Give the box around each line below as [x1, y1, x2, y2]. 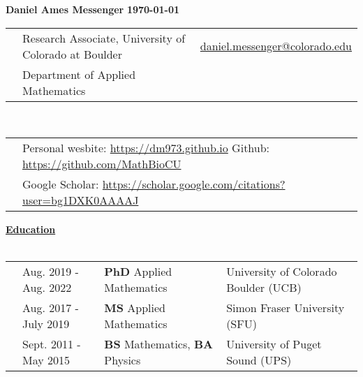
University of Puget [226, 336, 322, 353]
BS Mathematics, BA [104, 336, 214, 353]
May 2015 [22, 352, 71, 369]
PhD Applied [104, 263, 172, 280]
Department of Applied [22, 66, 136, 82]
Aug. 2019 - [22, 263, 79, 280]
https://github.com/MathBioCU [22, 156, 181, 172]
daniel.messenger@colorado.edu [200, 38, 352, 54]
